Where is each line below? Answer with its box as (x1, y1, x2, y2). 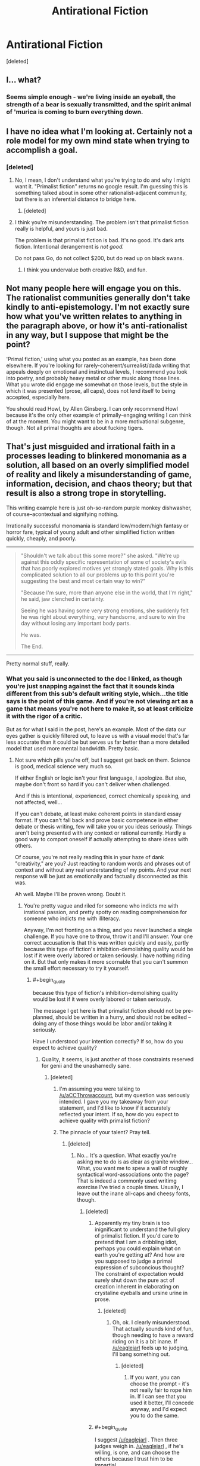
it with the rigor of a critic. (6, 712, 83, 720)
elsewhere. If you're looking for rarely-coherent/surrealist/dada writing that (6, 362, 190, 369)
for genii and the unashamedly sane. (41, 1062, 131, 1069)
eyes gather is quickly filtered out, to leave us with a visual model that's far (6, 732, 189, 739)
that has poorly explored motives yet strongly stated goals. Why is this (20, 564, 193, 572)
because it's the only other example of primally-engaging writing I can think (6, 411, 192, 419)
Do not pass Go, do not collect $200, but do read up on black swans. (14, 254, 185, 261)
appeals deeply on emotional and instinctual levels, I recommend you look (6, 368, 187, 375)
